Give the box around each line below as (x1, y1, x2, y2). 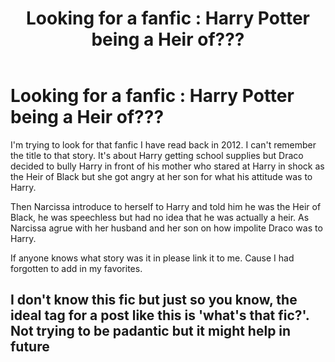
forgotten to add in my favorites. (10, 262, 143, 274)
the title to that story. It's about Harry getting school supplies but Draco (10, 149, 304, 161)
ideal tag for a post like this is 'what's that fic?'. (10, 307, 310, 324)
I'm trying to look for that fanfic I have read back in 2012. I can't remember (10, 138, 317, 151)
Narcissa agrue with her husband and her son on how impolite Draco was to (10, 222, 323, 234)
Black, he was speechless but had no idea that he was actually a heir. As (10, 211, 310, 223)
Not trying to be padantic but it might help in (10, 323, 292, 340)
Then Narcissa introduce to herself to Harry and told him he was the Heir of (10, 200, 322, 212)
